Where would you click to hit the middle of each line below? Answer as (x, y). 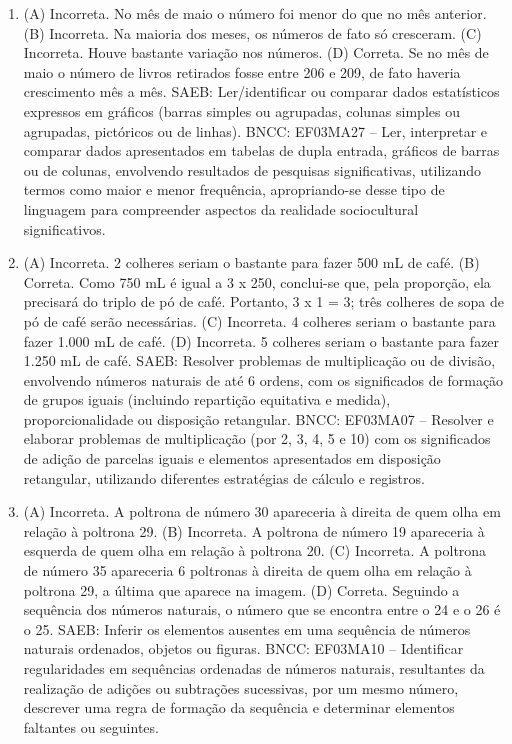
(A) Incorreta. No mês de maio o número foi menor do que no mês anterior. (255, 13)
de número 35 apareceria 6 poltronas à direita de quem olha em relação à (247, 570)
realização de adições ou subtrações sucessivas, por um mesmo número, (241, 687)
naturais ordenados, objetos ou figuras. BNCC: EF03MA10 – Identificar (243, 648)
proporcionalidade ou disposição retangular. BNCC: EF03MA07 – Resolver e (258, 418)
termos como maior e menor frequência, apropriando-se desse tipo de (234, 189)
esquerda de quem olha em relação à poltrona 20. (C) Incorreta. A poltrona (255, 550)
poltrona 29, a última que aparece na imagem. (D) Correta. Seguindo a (241, 589)
